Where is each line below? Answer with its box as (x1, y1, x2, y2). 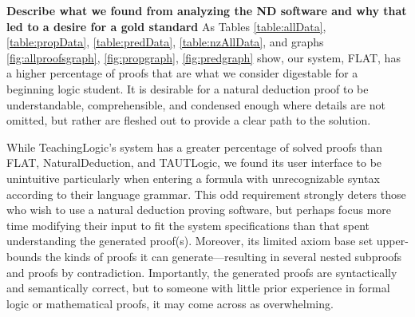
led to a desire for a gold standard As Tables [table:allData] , (6, 18, 326, 34)
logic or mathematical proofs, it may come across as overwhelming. (6, 295, 334, 311)
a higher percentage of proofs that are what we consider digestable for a (6, 65, 358, 81)
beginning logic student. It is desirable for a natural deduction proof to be (6, 80, 369, 97)
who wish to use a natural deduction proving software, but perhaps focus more (6, 201, 392, 218)
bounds (6, 248, 42, 264)
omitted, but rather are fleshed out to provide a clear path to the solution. (6, 112, 371, 129)
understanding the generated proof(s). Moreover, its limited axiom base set (6, 232, 373, 249)
